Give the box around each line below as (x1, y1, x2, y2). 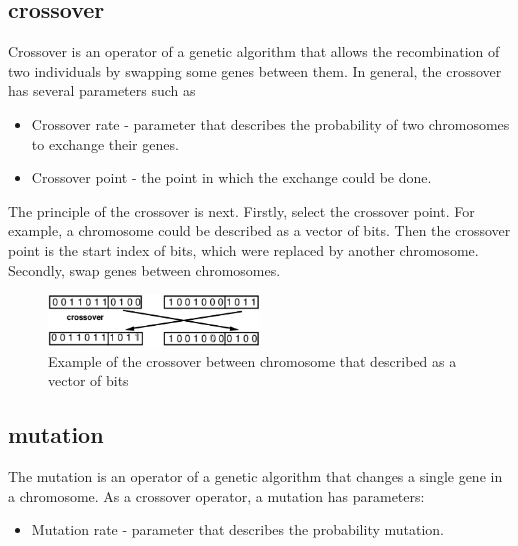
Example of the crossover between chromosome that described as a (48, 350, 457, 371)
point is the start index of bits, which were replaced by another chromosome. (8, 239, 479, 260)
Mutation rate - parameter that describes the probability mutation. (31, 519, 445, 540)
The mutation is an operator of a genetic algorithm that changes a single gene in (8, 465, 503, 486)
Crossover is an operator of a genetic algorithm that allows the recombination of (8, 41, 500, 62)
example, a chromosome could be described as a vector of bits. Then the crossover (8, 220, 511, 241)
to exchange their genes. (31, 133, 179, 154)
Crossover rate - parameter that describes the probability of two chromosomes (31, 113, 510, 134)
